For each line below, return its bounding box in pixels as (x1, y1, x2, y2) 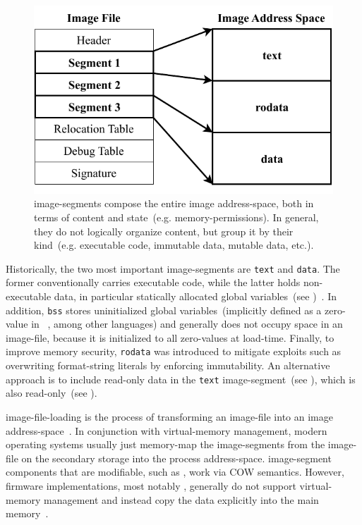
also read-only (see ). (6, 385, 97, 400)
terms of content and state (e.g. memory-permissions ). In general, (34, 210, 319, 225)
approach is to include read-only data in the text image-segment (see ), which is (6, 371, 356, 386)
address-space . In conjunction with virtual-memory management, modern (6, 423, 327, 438)
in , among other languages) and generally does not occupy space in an (31, 316, 343, 331)
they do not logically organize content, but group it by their (34, 223, 294, 238)
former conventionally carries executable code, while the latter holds (6, 275, 301, 290)
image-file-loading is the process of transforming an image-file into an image (6, 409, 333, 424)
